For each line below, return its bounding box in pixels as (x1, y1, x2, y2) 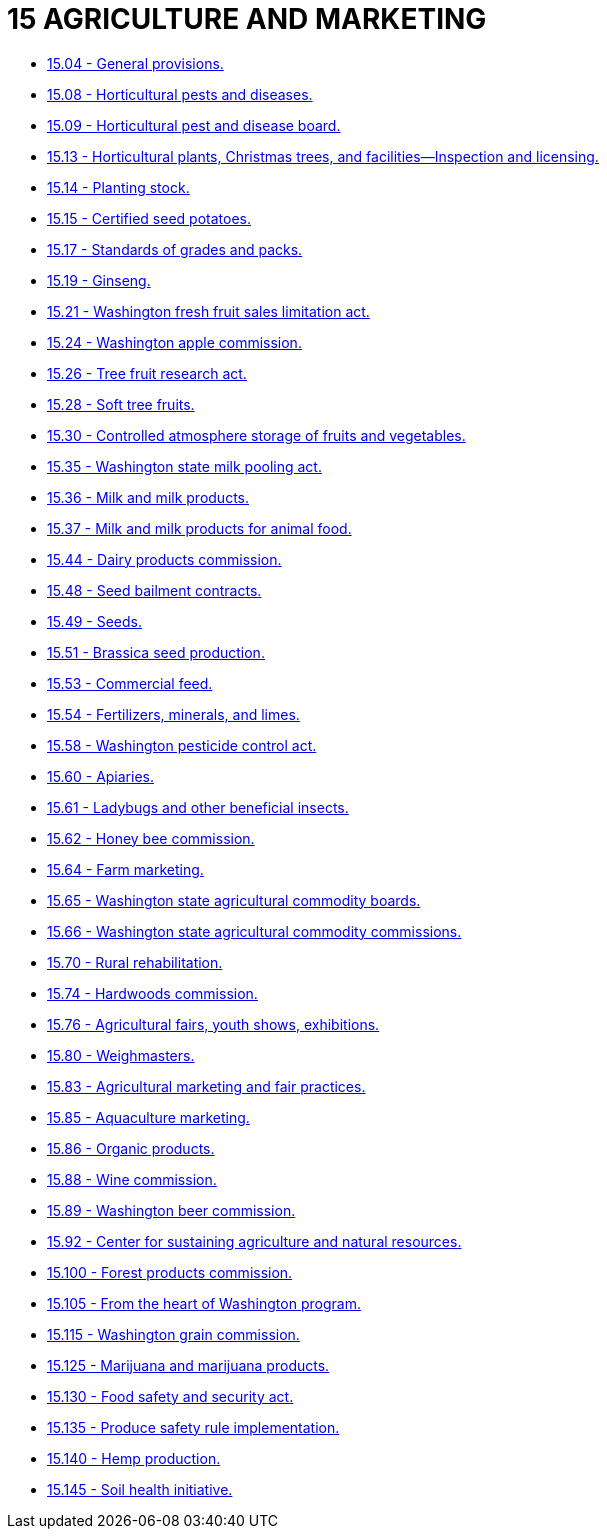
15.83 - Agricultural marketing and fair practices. (47, 1077, 366, 1095)
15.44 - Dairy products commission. (47, 550, 282, 568)
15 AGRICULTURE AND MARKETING (7, 2, 487, 36)
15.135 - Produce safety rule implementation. (47, 1418, 340, 1436)
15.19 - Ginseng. (47, 271, 151, 289)
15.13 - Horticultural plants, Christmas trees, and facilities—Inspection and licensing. (47, 147, 599, 165)
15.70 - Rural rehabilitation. (47, 953, 223, 971)
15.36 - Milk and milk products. (47, 488, 250, 506)
